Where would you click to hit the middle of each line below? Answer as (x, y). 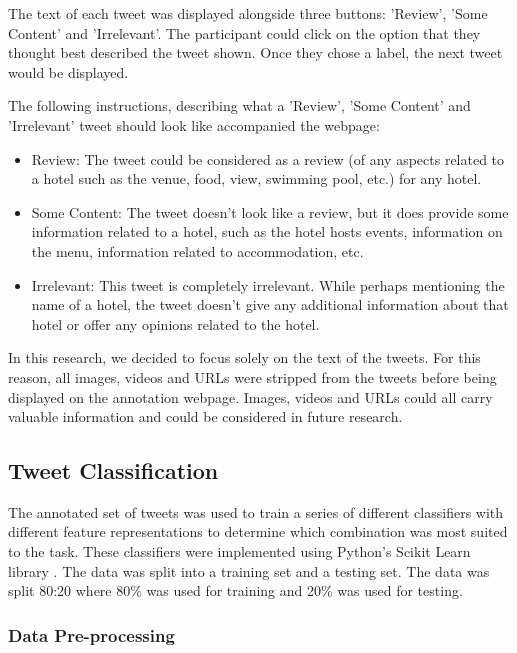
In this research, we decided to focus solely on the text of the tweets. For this (244, 357)
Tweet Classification (113, 470)
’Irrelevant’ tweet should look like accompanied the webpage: (194, 124)
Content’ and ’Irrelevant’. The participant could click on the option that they (244, 32)
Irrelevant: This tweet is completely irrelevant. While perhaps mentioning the (268, 284)
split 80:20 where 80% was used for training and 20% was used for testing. (235, 590)
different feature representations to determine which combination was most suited (258, 531)
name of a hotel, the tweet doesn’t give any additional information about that (270, 304)
